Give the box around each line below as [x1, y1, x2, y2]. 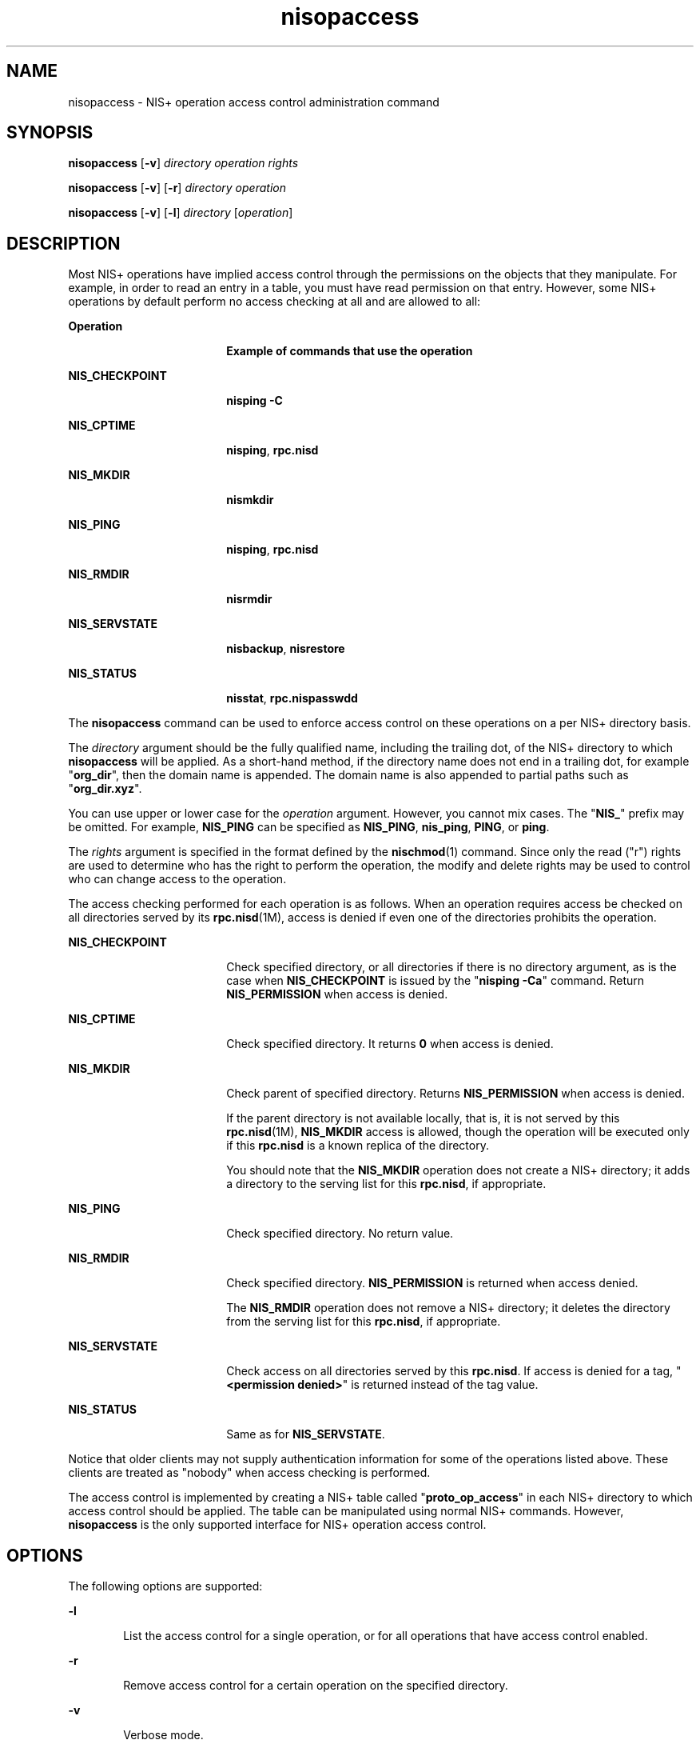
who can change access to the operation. [68, 872, 287, 886]
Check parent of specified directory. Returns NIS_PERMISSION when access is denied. [226, 1086, 685, 1101]
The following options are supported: [68, 1579, 263, 1594]
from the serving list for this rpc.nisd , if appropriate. [226, 1314, 501, 1329]
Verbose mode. [123, 1728, 204, 1742]
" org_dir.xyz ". [68, 782, 142, 796]
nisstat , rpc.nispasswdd [226, 691, 358, 706]
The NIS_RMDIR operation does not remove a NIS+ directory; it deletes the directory [226, 1301, 670, 1315]
